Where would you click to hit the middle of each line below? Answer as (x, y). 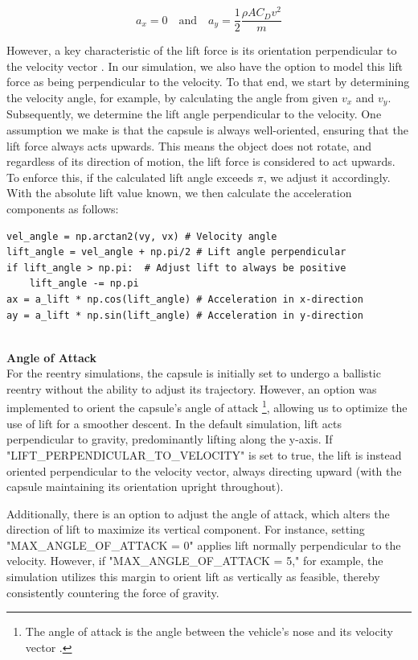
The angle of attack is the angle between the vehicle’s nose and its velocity (209, 631)
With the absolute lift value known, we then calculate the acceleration (179, 193)
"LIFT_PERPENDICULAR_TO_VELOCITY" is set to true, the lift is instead (204, 454)
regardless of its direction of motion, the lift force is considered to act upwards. (201, 161)
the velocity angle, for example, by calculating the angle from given (172, 97)
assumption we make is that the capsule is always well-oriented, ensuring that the (207, 129)
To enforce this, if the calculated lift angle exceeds (130, 177)
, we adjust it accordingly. (327, 177)
